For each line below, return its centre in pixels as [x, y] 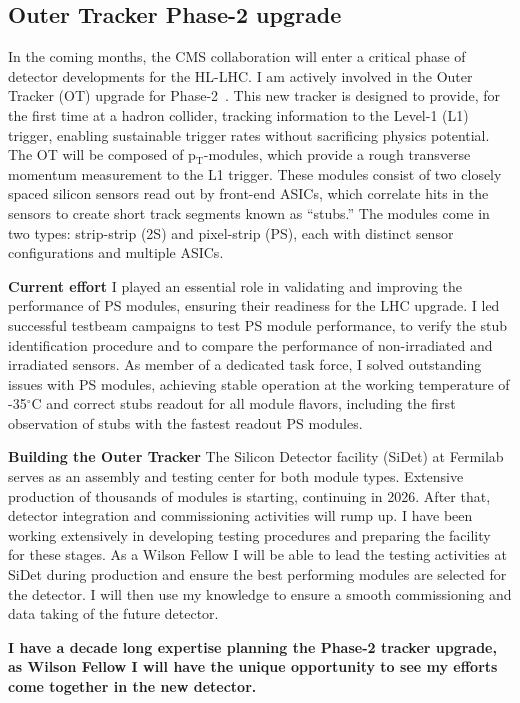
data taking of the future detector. [113, 613]
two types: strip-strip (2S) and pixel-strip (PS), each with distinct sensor [231, 232]
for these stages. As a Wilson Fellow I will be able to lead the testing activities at [257, 554]
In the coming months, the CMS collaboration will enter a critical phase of [237, 56]
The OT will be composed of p [102, 154]
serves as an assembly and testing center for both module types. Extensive [236, 476]
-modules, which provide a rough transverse [337, 154]
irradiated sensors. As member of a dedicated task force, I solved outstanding [245, 364]
